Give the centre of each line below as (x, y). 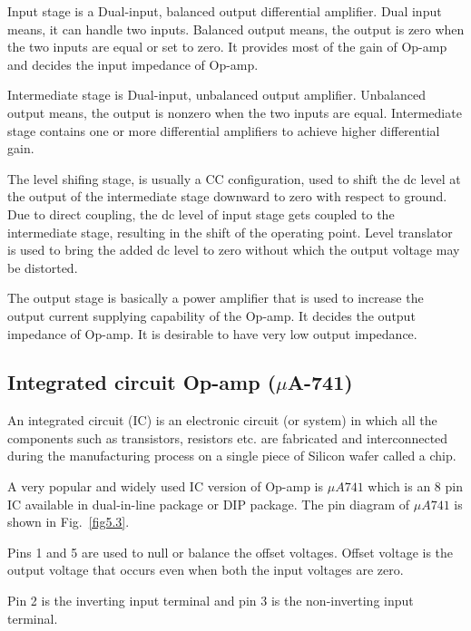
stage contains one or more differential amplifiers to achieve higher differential (224, 130)
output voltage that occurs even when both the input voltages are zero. (206, 570)
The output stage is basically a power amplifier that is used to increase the (216, 298)
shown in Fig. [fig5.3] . (69, 522)
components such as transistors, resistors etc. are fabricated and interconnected (228, 437)
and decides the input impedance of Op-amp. (133, 64)
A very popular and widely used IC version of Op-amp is (166, 486)
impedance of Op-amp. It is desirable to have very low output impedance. (212, 333)
